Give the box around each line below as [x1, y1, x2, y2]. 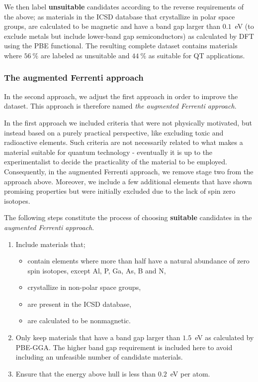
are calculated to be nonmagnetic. [27, 315, 131, 326]
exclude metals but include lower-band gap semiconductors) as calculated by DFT [4, 30, 254, 41]
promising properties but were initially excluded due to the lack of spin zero [4, 186, 236, 196]
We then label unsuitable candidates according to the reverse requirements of [4, 1, 244, 11]
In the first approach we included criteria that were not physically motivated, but [4, 117, 252, 127]
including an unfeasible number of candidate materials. [15, 352, 183, 362]
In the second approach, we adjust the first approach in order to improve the [4, 91, 238, 101]
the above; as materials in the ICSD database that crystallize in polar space [4, 11, 235, 21]
